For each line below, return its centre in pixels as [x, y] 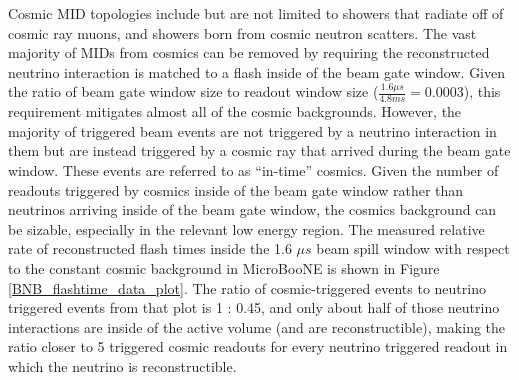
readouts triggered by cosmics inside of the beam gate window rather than [236, 189]
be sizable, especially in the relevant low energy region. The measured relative [246, 228]
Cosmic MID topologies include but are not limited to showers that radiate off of [256, 13]
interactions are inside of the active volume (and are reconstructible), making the [257, 326]
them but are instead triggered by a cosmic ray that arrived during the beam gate [259, 150]
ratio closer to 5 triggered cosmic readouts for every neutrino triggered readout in [258, 346]
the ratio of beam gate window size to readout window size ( [193, 91]
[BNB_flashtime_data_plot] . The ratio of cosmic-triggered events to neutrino [247, 287]
